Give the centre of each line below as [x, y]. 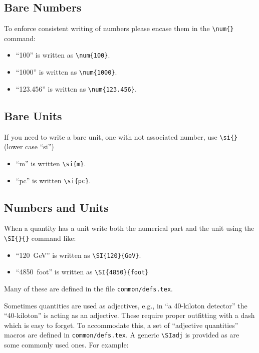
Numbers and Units [56, 207]
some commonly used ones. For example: [66, 345]
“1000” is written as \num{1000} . [66, 72]
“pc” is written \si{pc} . [53, 180]
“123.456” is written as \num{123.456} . [76, 88]
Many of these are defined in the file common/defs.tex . [88, 288]
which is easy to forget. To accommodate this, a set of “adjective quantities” [121, 325]
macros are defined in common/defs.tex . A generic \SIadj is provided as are [122, 335]
